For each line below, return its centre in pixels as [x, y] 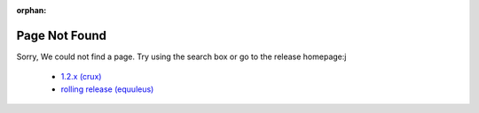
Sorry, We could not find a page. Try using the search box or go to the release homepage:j [181, 56]
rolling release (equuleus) [107, 89]
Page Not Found [61, 35]
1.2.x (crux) [81, 77]
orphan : [31, 10]
